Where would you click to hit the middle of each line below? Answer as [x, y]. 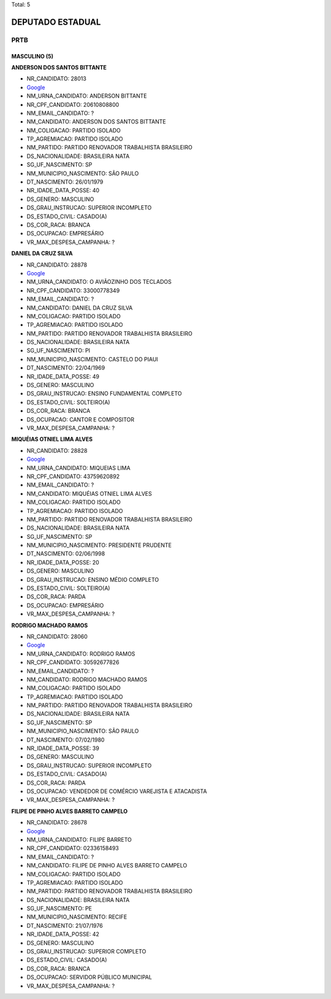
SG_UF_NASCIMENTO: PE [59, 909]
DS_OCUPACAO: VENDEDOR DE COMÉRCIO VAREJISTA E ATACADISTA [117, 791]
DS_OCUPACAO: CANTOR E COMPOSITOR [81, 419]
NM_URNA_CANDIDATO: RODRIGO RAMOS [81, 654]
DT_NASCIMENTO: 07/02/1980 [66, 740]
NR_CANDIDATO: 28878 [57, 265]
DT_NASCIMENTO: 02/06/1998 [66, 554]
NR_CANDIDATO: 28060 [57, 637]
